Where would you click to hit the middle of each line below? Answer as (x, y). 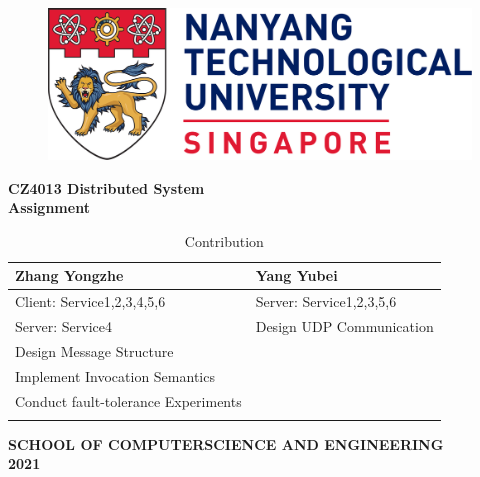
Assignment (49, 207)
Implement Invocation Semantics (115, 375)
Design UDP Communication (344, 326)
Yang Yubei (296, 275)
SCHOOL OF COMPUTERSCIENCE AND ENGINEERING (226, 443)
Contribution (224, 240)
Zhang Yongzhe (69, 275)
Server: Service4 (63, 326)
